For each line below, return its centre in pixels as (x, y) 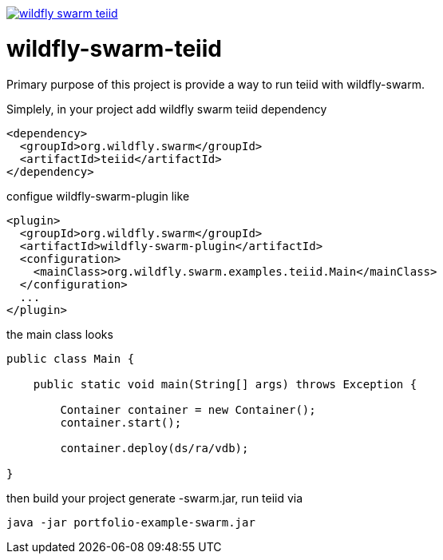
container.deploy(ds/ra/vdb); (154, 448)
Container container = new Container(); (188, 409)
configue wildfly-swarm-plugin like (98, 196)
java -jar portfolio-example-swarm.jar (131, 522)
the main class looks (60, 334)
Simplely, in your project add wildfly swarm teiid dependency (167, 109)
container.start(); (121, 422)
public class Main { (71, 358)
